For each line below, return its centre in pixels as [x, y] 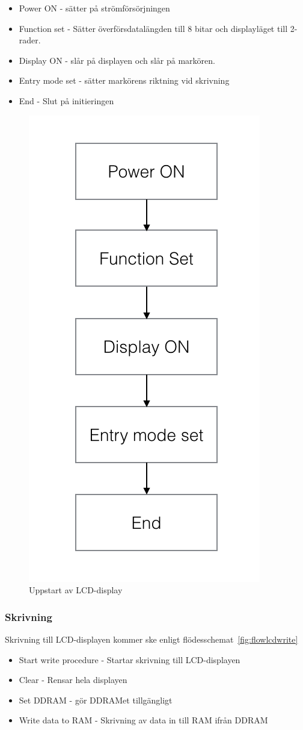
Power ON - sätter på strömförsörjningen [94, 8]
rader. [30, 40]
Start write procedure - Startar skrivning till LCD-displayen [130, 659]
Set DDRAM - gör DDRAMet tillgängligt [96, 700]
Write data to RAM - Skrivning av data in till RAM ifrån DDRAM [143, 720]
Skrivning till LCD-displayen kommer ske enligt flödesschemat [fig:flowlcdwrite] [151, 639]
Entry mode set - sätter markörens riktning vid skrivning [124, 80]
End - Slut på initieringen [66, 100]
